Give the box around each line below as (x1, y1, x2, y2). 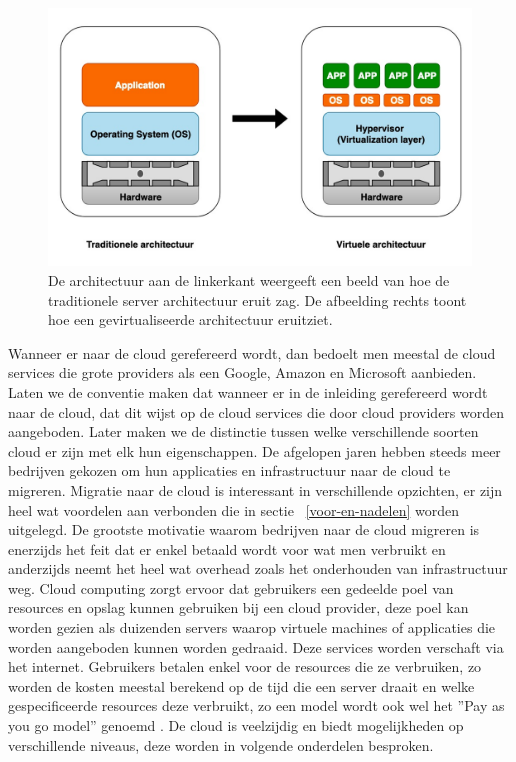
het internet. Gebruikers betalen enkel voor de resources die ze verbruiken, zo (8, 656, 482, 677)
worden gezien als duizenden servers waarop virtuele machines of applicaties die (8, 617, 496, 638)
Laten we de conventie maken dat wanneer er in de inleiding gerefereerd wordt (8, 381, 488, 402)
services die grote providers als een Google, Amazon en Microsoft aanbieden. (8, 362, 477, 383)
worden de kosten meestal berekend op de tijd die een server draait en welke (8, 675, 475, 696)
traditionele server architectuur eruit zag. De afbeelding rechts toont (48, 289, 467, 310)
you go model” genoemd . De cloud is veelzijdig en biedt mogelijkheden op (8, 715, 464, 736)
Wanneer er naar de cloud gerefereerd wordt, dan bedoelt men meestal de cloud (8, 342, 496, 363)
